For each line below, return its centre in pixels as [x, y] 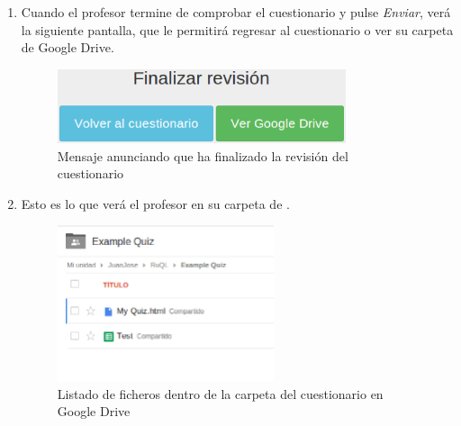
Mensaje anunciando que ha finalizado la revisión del [203, 155]
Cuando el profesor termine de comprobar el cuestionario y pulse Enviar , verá [236, 12]
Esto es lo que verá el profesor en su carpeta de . [155, 203]
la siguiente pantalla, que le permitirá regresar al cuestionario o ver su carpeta [237, 29]
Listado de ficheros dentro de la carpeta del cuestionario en [220, 393]
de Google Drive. [68, 47]
